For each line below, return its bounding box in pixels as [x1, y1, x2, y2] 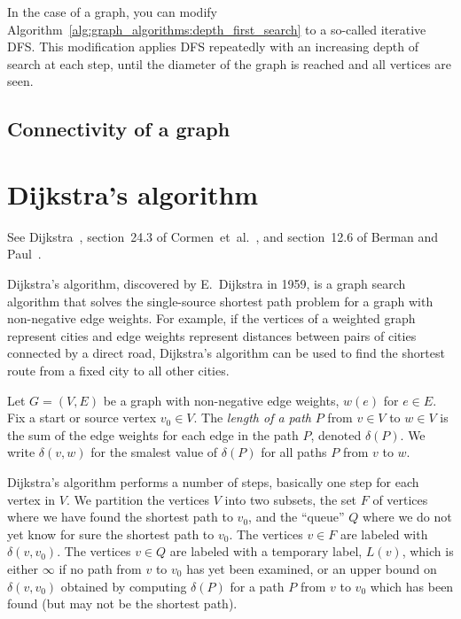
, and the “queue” [248, 507, 345, 526]
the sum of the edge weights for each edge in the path [7, 425, 299, 444]
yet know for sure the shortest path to [7, 524, 215, 543]
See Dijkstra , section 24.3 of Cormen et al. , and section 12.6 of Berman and [7, 227, 439, 245]
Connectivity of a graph [7, 115, 230, 143]
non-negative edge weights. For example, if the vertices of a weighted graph [7, 309, 416, 328]
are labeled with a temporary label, [169, 542, 363, 561]
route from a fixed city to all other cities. [7, 361, 230, 380]
